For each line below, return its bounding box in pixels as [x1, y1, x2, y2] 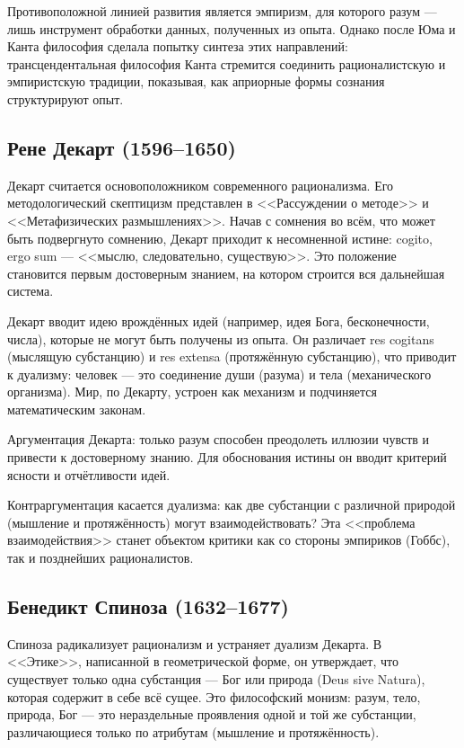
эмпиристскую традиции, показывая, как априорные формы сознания [7, 72, 385, 91]
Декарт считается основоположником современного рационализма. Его [7, 175, 394, 194]
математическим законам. [7, 399, 146, 418]
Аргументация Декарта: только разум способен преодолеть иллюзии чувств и [7, 430, 430, 449]
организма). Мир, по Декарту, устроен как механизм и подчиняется [7, 382, 377, 401]
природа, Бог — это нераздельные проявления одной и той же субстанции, [7, 705, 416, 724]
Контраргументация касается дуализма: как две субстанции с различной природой [7, 495, 456, 514]
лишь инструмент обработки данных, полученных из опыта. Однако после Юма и [7, 19, 456, 38]
